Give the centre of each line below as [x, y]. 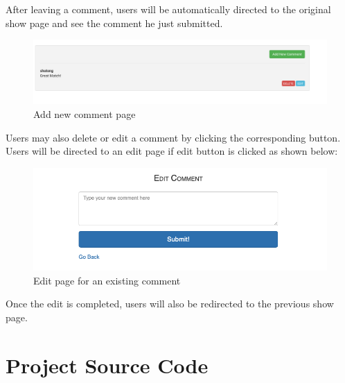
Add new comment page [85, 113]
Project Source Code [107, 365]
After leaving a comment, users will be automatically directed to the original [168, 9]
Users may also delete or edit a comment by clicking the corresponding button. [173, 137]
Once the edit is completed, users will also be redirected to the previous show [170, 304]
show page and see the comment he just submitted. [114, 23]
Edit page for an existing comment [107, 280]
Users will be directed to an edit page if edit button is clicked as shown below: [172, 151]
